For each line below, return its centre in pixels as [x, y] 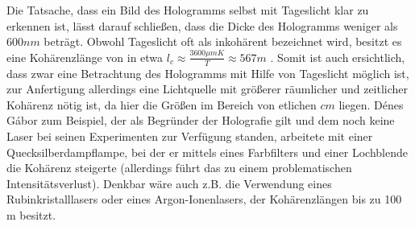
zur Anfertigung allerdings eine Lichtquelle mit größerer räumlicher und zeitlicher [207, 89]
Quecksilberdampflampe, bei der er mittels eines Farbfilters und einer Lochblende [207, 152]
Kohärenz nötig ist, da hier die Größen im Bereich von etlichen [162, 104]
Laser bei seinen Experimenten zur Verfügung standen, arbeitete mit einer [190, 136]
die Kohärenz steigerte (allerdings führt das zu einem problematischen [179, 168]
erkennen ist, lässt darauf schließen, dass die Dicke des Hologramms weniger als [202, 25]
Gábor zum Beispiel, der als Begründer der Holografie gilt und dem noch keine [201, 120]
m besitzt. [31, 214]
